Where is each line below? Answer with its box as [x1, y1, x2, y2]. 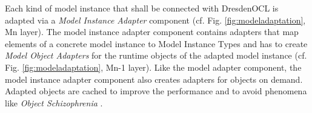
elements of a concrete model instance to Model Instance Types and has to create [5, 37, 308, 50]
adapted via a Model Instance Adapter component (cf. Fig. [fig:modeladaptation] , [5, 13, 306, 26]
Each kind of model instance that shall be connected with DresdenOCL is [5, 2, 279, 14]
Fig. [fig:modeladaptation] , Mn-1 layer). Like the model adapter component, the [5, 60, 302, 73]
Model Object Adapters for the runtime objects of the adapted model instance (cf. [5, 49, 307, 62]
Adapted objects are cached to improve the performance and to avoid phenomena [5, 85, 307, 97]
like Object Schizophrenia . [5, 96, 103, 109]
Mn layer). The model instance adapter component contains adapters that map [5, 25, 299, 38]
